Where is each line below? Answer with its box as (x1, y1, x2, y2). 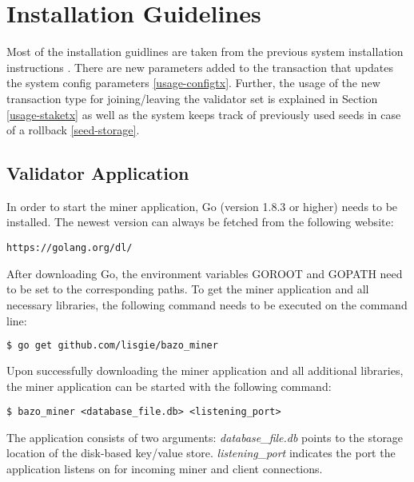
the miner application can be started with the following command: (6, 377, 332, 394)
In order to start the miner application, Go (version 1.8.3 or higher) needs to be (6, 197, 398, 214)
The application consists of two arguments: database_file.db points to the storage (6, 428, 404, 445)
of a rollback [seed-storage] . (6, 121, 140, 138)
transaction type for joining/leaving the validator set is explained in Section (6, 90, 378, 106)
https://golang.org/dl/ (6, 242, 133, 254)
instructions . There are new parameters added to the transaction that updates (6, 58, 394, 75)
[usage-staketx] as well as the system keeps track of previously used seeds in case (6, 106, 401, 122)
